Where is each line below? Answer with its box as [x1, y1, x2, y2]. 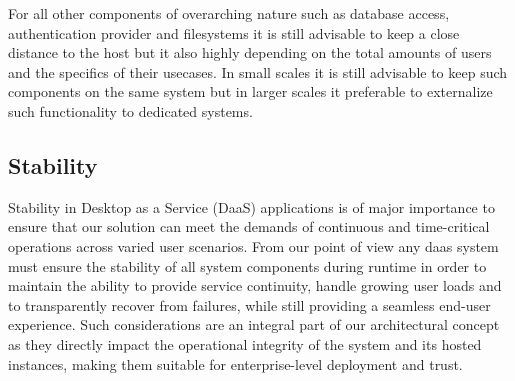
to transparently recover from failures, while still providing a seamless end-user [8, 294, 491, 315]
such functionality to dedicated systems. [8, 100, 253, 121]
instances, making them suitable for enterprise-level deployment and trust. [8, 353, 463, 374]
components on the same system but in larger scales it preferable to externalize [8, 81, 493, 102]
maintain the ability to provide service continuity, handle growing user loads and [8, 275, 502, 296]
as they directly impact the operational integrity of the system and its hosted [8, 333, 482, 354]
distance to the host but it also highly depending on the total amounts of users [8, 42, 492, 63]
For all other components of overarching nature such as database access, [8, 3, 450, 23]
